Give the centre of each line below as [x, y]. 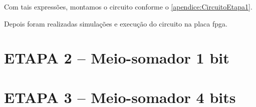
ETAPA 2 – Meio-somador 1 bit [117, 58]
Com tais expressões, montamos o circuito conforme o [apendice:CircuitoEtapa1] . [128, 6]
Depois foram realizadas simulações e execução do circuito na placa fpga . [116, 23]
